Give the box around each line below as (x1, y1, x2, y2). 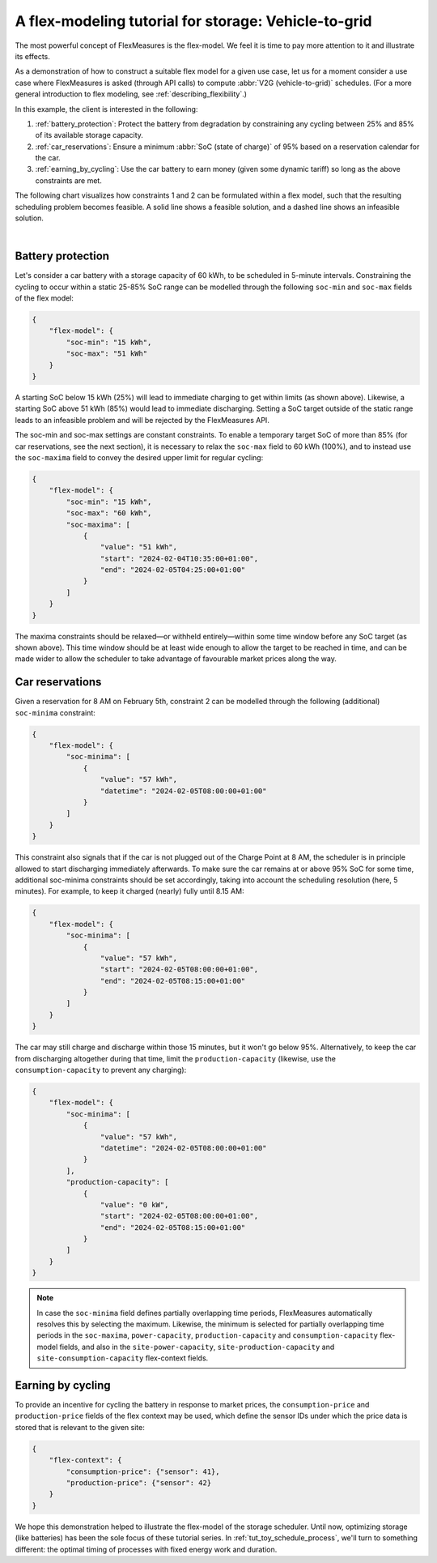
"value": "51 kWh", (100, 543, 178, 552)
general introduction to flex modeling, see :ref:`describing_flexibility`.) (15, 89, 247, 99)
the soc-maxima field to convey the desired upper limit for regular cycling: (15, 452, 264, 462)
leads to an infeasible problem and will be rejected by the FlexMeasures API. (15, 415, 270, 425)
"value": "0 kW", (100, 1200, 169, 1209)
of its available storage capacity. (35, 130, 143, 140)
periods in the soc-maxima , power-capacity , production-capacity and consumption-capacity (36, 1330, 378, 1340)
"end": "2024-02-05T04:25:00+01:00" (100, 566, 246, 574)
